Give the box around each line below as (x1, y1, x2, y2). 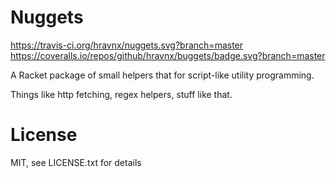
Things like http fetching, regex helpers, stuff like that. (10, 88, 233, 100)
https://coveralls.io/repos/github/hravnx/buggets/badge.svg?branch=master (10, 49, 326, 61)
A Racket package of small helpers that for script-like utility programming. (10, 69, 315, 81)
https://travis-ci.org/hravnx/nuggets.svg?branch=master (10, 39, 244, 51)
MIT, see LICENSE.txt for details (10, 156, 142, 168)
